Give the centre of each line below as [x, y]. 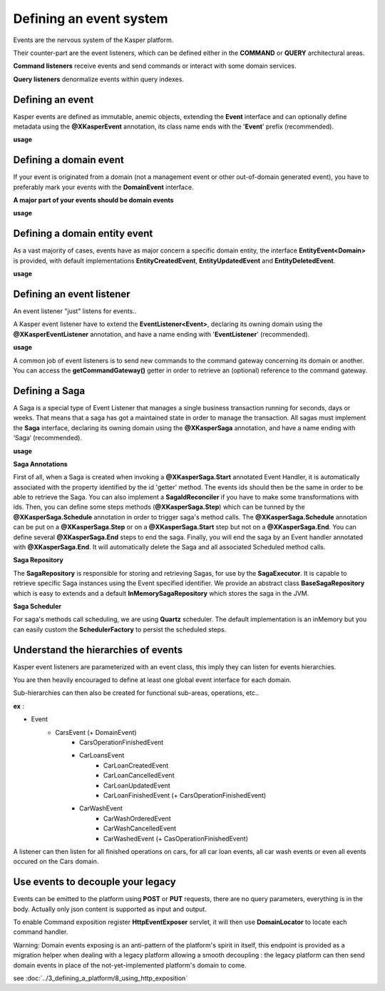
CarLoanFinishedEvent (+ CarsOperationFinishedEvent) [185, 795]
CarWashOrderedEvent [137, 818]
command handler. [41, 932]
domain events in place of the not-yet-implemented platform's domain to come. [130, 965]
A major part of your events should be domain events [93, 200]
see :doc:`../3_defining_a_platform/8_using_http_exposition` [101, 978]
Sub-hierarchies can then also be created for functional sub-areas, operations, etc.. [136, 693]
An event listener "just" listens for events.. [75, 311]
